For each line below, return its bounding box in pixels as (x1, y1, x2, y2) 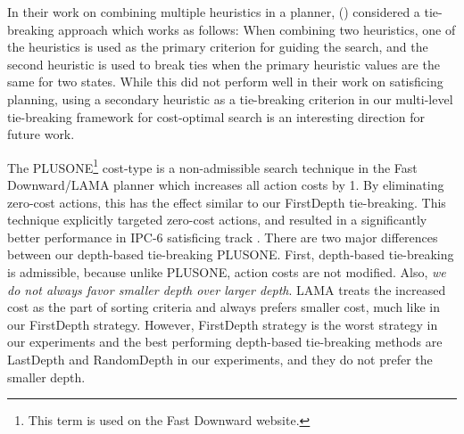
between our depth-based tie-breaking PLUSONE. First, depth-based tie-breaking (7, 245, 454, 264)
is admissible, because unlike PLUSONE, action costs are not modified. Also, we (7, 262, 446, 281)
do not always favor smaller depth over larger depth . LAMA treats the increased (7, 280, 446, 299)
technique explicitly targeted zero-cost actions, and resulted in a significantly (7, 210, 427, 229)
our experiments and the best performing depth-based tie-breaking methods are (7, 332, 443, 351)
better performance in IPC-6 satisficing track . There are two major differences (7, 227, 438, 246)
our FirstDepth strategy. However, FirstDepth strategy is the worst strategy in (7, 315, 438, 333)
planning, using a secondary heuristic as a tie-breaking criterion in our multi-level (7, 89, 453, 108)
